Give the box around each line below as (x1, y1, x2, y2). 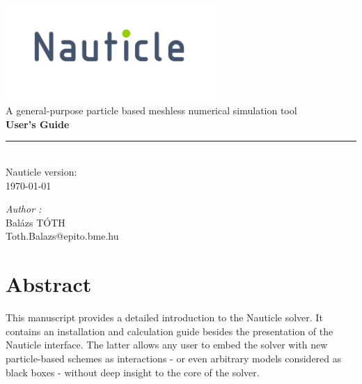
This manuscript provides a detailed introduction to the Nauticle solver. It (6, 310, 323, 325)
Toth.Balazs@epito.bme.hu (6, 229, 119, 243)
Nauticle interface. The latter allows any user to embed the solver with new (6, 337, 328, 352)
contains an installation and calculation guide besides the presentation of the (6, 323, 333, 338)
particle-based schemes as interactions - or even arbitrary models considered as (6, 351, 342, 365)
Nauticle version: (6, 164, 77, 179)
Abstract (6, 270, 92, 298)
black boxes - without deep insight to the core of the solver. (6, 364, 260, 379)
